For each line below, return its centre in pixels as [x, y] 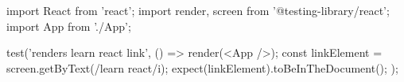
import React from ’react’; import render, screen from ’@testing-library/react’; [198, 10]
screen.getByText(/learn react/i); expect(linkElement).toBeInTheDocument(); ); [202, 67]
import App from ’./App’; [69, 26]
